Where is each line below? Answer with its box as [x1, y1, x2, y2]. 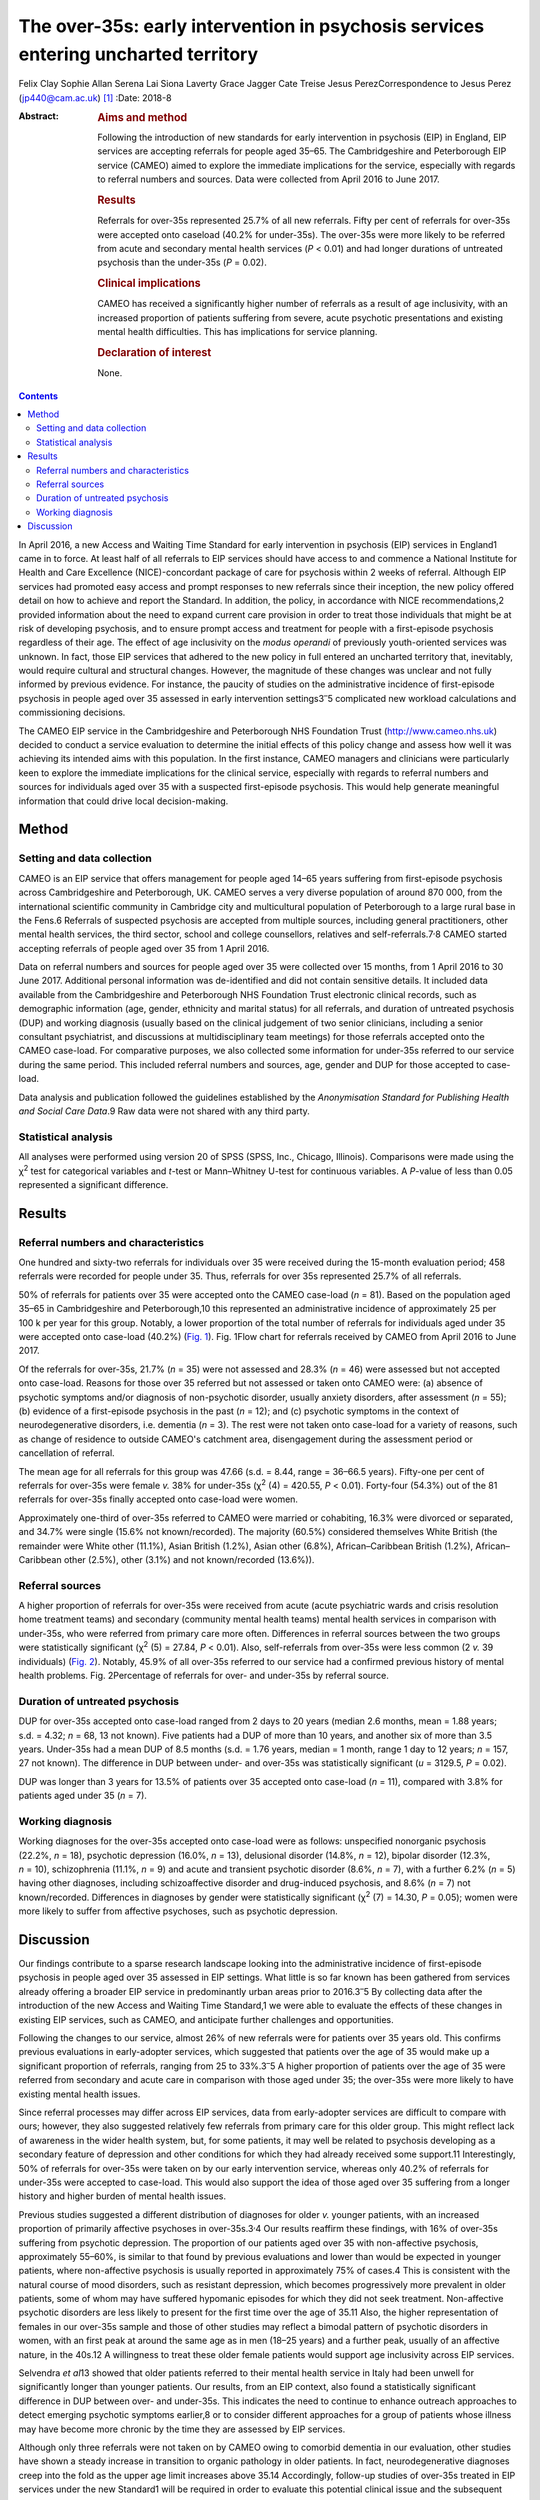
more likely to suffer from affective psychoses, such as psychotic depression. [18, 1905, 339, 1917]
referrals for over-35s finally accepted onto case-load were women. [18, 1493, 299, 1505]
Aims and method [97, 111, 188, 125]
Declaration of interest [97, 346, 212, 359]
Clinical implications [97, 276, 201, 290]
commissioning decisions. [18, 706, 126, 719]
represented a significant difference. [18, 1178, 169, 1190]
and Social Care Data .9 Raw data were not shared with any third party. [18, 1105, 310, 1117]
